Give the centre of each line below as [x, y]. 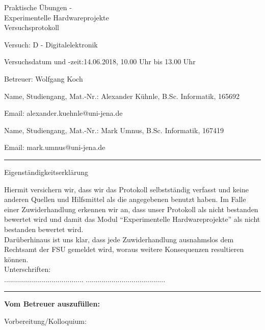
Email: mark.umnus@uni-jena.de [55, 147]
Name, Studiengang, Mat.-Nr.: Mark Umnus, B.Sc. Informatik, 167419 [114, 130]
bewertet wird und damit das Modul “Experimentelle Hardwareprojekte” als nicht [132, 219]
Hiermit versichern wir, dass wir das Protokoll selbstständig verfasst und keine [126, 189]
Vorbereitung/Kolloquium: [45, 321]
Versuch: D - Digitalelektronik [51, 44]
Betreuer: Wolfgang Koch [44, 78]
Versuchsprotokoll [32, 27]
